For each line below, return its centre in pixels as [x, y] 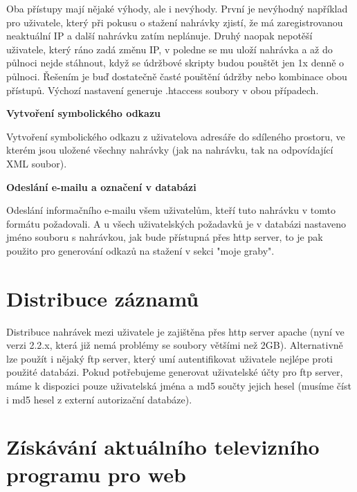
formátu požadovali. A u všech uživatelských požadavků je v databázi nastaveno [176, 223]
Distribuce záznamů [103, 298]
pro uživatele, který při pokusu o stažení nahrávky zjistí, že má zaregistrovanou [175, 22]
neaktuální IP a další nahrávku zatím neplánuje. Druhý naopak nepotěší [159, 36]
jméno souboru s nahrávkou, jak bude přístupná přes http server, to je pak [165, 237]
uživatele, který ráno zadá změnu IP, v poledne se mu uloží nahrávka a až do [170, 49]
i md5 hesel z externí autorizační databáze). [99, 399]
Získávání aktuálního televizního [163, 447]
